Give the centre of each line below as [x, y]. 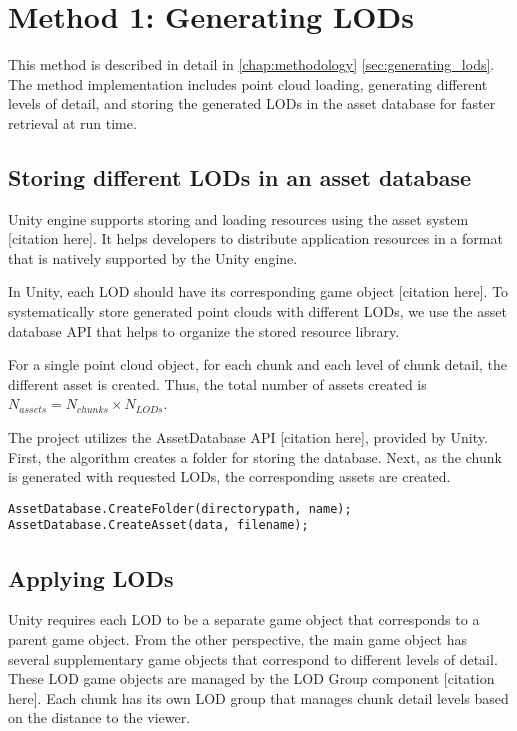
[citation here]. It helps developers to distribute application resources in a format [255, 238]
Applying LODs [91, 577]
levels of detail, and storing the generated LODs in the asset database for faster [252, 103]
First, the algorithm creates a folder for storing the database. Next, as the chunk [255, 456]
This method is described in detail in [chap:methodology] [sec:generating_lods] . [251, 64]
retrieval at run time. [72, 122]
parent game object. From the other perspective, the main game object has [237, 638]
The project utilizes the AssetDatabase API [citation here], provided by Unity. [248, 437]
